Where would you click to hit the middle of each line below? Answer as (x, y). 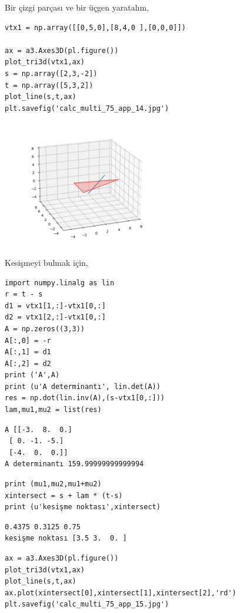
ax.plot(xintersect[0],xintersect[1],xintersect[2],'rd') (121, 593)
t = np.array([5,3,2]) (49, 85)
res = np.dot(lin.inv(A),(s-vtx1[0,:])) (85, 398)
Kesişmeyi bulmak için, (46, 262)
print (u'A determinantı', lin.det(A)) (83, 386)
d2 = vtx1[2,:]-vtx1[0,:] (55, 317)
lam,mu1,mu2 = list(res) (53, 410)
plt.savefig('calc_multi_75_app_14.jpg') (87, 108)
